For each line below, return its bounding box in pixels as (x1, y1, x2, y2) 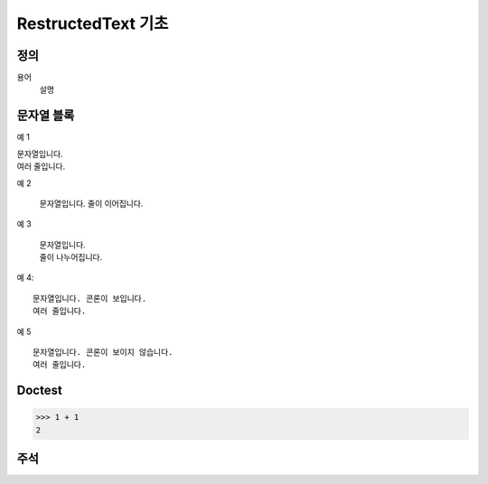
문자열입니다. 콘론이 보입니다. (33, 293, 147, 303)
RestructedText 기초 (16, 14, 169, 33)
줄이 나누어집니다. (39, 252, 103, 263)
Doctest (16, 383, 62, 398)
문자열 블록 (16, 108, 75, 124)
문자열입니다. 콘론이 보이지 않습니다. (33, 348, 174, 358)
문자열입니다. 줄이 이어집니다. (39, 198, 144, 209)
